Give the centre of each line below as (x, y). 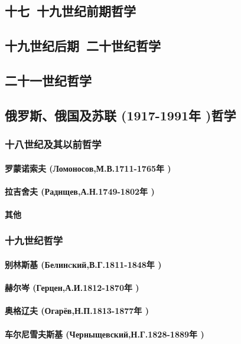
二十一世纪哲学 (48, 80)
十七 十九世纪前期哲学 (71, 11)
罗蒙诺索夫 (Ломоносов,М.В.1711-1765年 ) (88, 168)
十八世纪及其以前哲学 (53, 144)
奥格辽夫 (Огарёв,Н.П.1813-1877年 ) (77, 311)
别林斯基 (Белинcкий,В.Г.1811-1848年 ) (83, 264)
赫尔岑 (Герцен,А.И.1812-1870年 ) (72, 288)
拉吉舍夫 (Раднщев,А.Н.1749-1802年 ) (80, 191)
